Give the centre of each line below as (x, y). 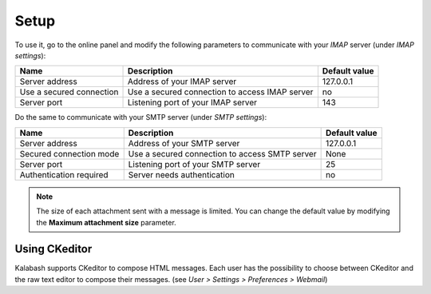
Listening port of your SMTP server (194, 164)
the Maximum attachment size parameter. (107, 222)
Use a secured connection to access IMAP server (220, 92)
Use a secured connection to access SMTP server (222, 153)
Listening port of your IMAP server (192, 102)
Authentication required (64, 174)
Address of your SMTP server (184, 143)
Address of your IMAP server (182, 81)
